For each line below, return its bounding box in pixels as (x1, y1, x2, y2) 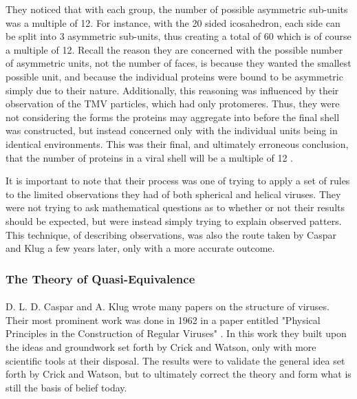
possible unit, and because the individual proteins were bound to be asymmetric (6, 69, 343, 83)
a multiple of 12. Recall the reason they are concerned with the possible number (6, 42, 343, 56)
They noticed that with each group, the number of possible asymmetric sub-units (6, 2, 348, 16)
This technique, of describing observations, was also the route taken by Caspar (6, 227, 336, 241)
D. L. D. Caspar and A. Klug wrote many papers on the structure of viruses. (6, 299, 329, 314)
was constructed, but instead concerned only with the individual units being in (6, 123, 338, 138)
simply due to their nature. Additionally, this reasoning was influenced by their (6, 83, 339, 97)
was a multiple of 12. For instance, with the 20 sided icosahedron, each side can (6, 15, 340, 30)
